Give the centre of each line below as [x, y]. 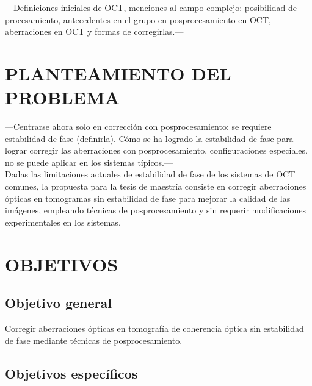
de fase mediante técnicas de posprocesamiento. [94, 340]
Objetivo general [58, 303]
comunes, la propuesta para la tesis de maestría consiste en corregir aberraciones [156, 186]
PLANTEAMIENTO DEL [118, 73]
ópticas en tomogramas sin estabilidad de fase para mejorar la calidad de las [148, 198]
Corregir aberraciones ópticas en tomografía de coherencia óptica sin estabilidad [154, 328]
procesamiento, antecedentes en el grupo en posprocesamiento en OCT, [138, 19]
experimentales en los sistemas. [63, 222]
